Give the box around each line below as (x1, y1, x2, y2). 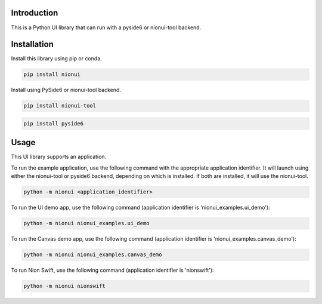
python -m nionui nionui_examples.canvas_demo (23, 251, 162, 258)
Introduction (11, 8, 58, 18)
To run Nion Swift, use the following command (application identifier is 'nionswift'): (11, 266, 214, 274)
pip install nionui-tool (23, 102, 97, 109)
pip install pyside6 (23, 120, 83, 127)
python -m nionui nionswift (23, 282, 106, 290)
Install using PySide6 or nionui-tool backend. (11, 87, 122, 94)
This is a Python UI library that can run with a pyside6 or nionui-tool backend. (11, 24, 202, 31)
